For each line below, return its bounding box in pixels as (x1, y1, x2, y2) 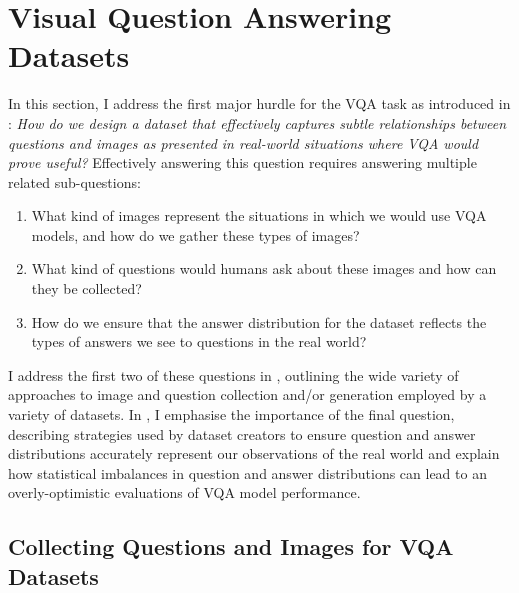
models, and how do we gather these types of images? (31, 224, 360, 245)
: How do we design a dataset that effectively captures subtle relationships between (8, 112, 507, 133)
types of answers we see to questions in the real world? (31, 331, 367, 352)
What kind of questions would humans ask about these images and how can (31, 258, 497, 279)
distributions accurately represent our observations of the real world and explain (8, 443, 500, 464)
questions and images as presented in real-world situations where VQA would (8, 132, 479, 153)
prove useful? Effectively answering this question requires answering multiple (8, 152, 477, 173)
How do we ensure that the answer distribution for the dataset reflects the (31, 311, 487, 332)
